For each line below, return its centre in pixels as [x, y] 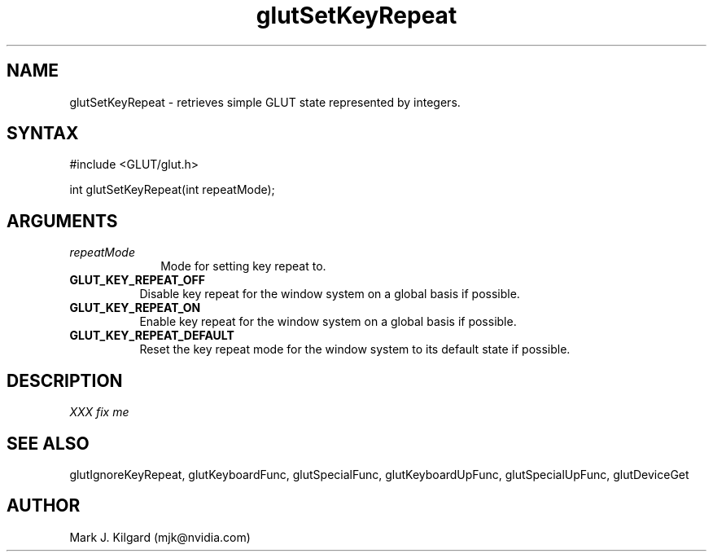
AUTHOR [44, 506]
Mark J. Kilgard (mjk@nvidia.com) [160, 537]
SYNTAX [43, 134]
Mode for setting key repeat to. [243, 266]
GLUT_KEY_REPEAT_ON [135, 308]
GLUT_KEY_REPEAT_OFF [138, 280]
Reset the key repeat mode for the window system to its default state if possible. [355, 349]
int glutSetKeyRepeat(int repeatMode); [172, 190]
